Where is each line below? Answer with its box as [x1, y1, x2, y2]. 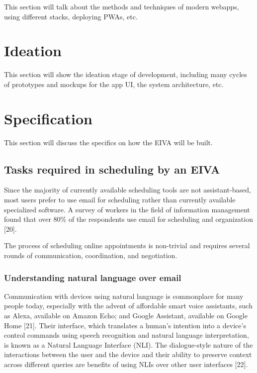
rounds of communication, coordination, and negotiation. [4, 250, 177, 260]
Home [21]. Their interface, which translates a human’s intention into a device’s [4, 320, 246, 330]
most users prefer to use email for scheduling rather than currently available [4, 194, 236, 205]
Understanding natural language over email [4, 271, 181, 283]
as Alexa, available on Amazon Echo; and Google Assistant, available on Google [4, 310, 248, 320]
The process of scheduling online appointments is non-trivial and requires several [4, 240, 250, 251]
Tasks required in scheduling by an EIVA [4, 161, 220, 177]
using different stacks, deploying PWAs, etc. [4, 11, 138, 21]
